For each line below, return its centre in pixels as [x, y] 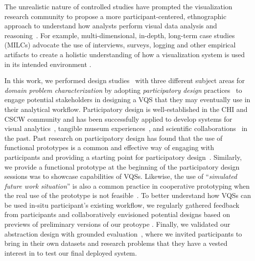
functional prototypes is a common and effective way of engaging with [109, 147]
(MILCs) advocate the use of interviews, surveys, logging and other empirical [120, 45]
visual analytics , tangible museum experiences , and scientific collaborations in [126, 128]
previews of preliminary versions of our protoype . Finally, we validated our [117, 224]
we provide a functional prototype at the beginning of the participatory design [122, 166]
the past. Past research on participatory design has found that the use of [114, 138]
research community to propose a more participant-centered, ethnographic [116, 16]
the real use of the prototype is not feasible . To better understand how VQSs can [128, 195]
